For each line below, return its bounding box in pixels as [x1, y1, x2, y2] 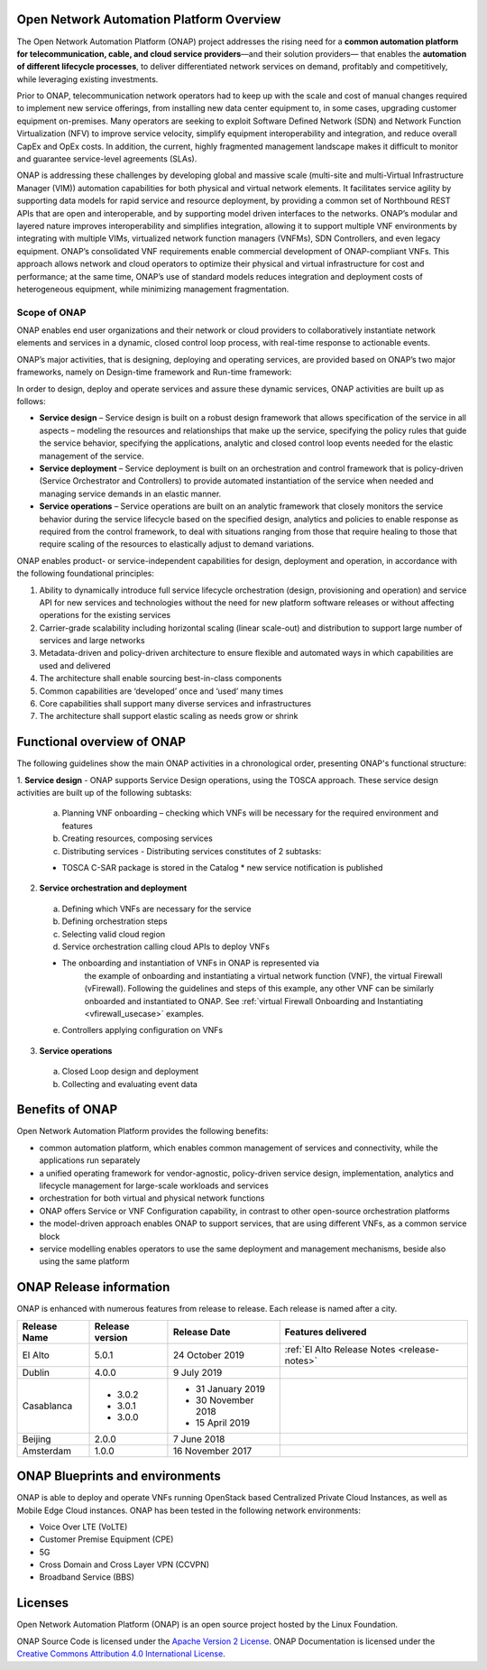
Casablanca [22, 1399, 73, 1412]
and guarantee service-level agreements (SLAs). [16, 153, 198, 164]
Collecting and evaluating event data [61, 1078, 198, 1089]
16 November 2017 [172, 1444, 253, 1457]
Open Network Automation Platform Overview [16, 12, 281, 27]
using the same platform [39, 1256, 130, 1267]
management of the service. [39, 450, 144, 461]
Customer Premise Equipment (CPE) [39, 1534, 174, 1545]
